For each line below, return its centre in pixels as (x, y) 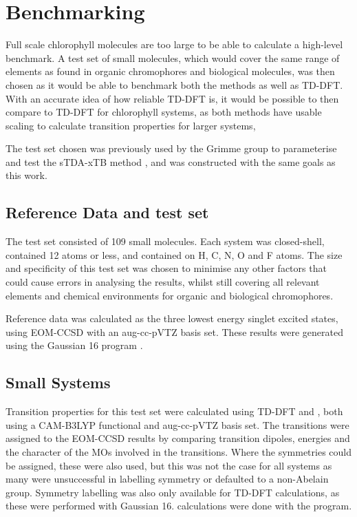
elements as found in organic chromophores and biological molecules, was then (170, 71)
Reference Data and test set (107, 212)
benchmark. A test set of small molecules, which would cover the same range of (173, 57)
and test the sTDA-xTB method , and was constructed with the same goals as (171, 161)
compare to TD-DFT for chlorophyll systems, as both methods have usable (164, 112)
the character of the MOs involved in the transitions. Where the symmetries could (179, 452)
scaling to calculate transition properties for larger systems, (131, 125)
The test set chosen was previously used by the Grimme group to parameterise (171, 148)
